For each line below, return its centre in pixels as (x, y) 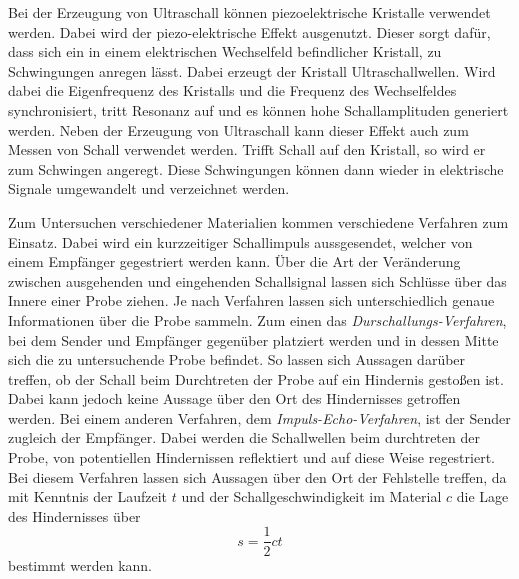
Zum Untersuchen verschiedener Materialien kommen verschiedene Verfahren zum (258, 221)
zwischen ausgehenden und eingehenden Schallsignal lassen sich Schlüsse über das (257, 280)
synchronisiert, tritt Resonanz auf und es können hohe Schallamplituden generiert (258, 109)
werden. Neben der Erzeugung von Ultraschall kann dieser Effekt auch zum (238, 129)
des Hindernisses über (74, 515)
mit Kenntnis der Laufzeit (87, 496)
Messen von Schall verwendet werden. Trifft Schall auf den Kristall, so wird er (247, 149)
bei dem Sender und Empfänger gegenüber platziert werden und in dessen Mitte (253, 339)
